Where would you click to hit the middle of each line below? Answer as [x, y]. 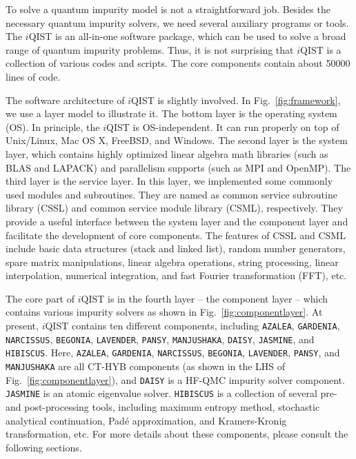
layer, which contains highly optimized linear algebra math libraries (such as [167, 153]
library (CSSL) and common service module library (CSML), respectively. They [174, 208]
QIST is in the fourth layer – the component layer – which [205, 298]
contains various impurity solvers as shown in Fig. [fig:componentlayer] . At [164, 312]
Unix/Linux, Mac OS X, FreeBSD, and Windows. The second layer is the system [177, 140]
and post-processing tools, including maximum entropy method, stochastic [163, 407]
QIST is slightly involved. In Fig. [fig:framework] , [236, 100]
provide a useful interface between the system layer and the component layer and [177, 221]
